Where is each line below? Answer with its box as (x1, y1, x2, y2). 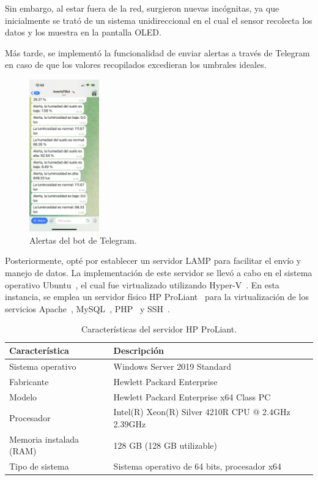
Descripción (113, 344, 164, 357)
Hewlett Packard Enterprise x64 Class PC (113, 390, 271, 403)
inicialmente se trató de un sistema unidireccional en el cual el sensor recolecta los (5, 13, 312, 26)
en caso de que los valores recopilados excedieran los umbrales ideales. (5, 58, 267, 71)
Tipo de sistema (9, 460, 69, 473)
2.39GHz (113, 418, 146, 430)
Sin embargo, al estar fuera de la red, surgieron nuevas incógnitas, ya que (5, 2, 279, 14)
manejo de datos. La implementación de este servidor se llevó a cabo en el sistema (5, 266, 312, 279)
